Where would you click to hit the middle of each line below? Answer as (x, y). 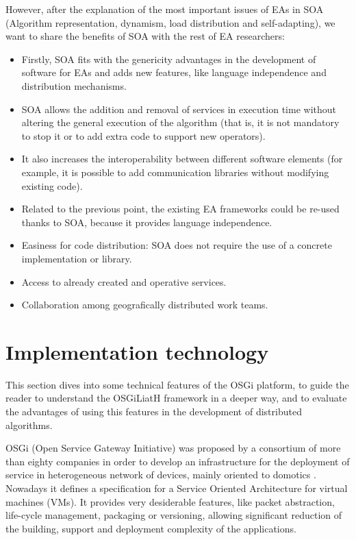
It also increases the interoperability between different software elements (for (182, 159)
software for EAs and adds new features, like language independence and (174, 72)
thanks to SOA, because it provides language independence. (147, 222)
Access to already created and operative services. (124, 281)
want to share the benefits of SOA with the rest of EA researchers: (145, 36)
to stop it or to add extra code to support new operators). (143, 135)
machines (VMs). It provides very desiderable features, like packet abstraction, (170, 501)
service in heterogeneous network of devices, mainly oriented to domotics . (161, 475)
